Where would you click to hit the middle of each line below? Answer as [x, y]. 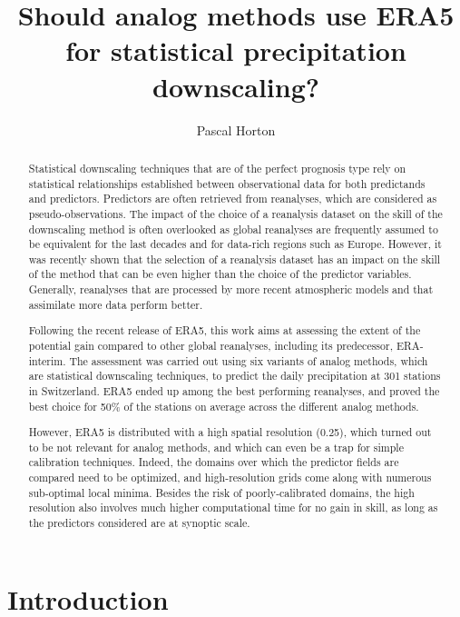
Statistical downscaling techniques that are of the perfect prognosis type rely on [217, 168]
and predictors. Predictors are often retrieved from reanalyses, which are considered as [233, 199]
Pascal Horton [236, 129]
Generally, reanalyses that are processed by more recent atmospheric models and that [231, 289]
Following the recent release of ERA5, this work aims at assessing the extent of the [225, 330]
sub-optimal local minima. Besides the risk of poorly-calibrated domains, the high [221, 492]
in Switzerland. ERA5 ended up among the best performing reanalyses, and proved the [234, 390]
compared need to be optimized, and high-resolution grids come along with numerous [230, 478]
